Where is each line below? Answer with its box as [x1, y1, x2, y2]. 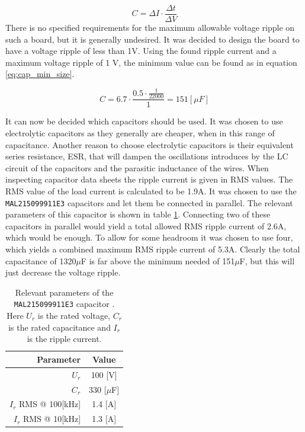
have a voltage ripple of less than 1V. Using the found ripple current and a [5, 44, 277, 57]
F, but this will [239, 254, 295, 267]
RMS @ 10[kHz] [23, 412, 81, 425]
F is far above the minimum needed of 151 [81, 254, 235, 267]
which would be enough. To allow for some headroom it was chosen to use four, [5, 231, 293, 244]
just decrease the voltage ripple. [5, 266, 121, 279]
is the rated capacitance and [8, 321, 111, 333]
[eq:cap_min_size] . [5, 68, 75, 80]
